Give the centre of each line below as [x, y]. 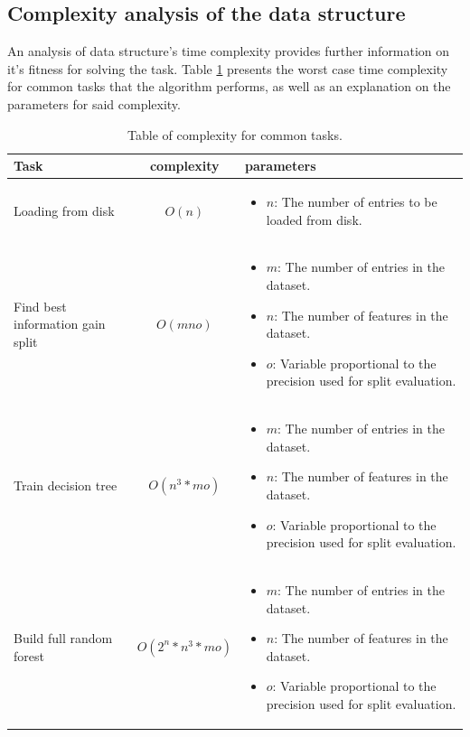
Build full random [63, 638]
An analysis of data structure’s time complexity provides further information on [229, 51]
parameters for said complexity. [94, 103]
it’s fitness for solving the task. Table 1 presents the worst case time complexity [228, 68]
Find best [40, 306]
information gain [60, 324]
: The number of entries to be [356, 202]
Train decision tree [66, 485]
